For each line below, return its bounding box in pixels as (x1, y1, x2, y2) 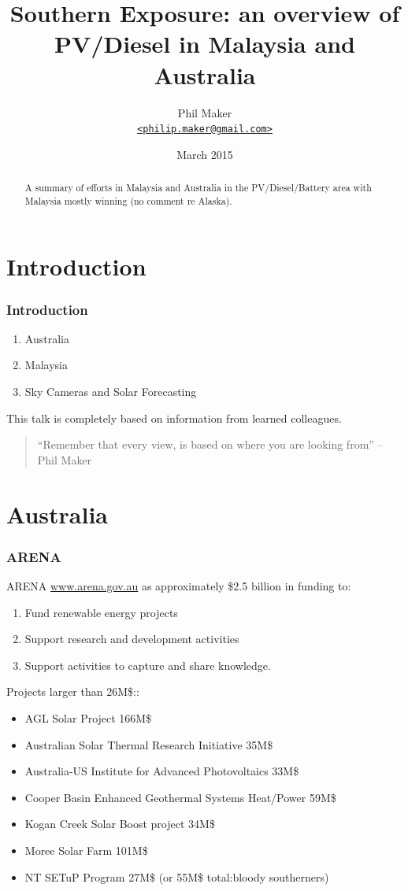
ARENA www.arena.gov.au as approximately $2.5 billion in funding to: (6, 578, 351, 594)
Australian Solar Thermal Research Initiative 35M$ (24, 736, 273, 752)
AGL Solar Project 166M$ (24, 709, 152, 726)
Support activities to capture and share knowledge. (24, 656, 271, 673)
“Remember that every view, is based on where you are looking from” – (37, 436, 384, 453)
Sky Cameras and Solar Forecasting (24, 383, 197, 400)
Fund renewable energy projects (24, 604, 178, 620)
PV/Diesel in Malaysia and (54, 28, 355, 60)
